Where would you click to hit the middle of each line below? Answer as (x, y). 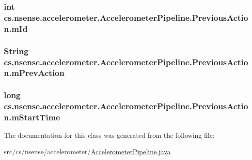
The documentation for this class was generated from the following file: (109, 135)
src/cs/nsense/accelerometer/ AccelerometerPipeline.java (87, 152)
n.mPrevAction (34, 73)
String (16, 51)
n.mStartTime (32, 117)
